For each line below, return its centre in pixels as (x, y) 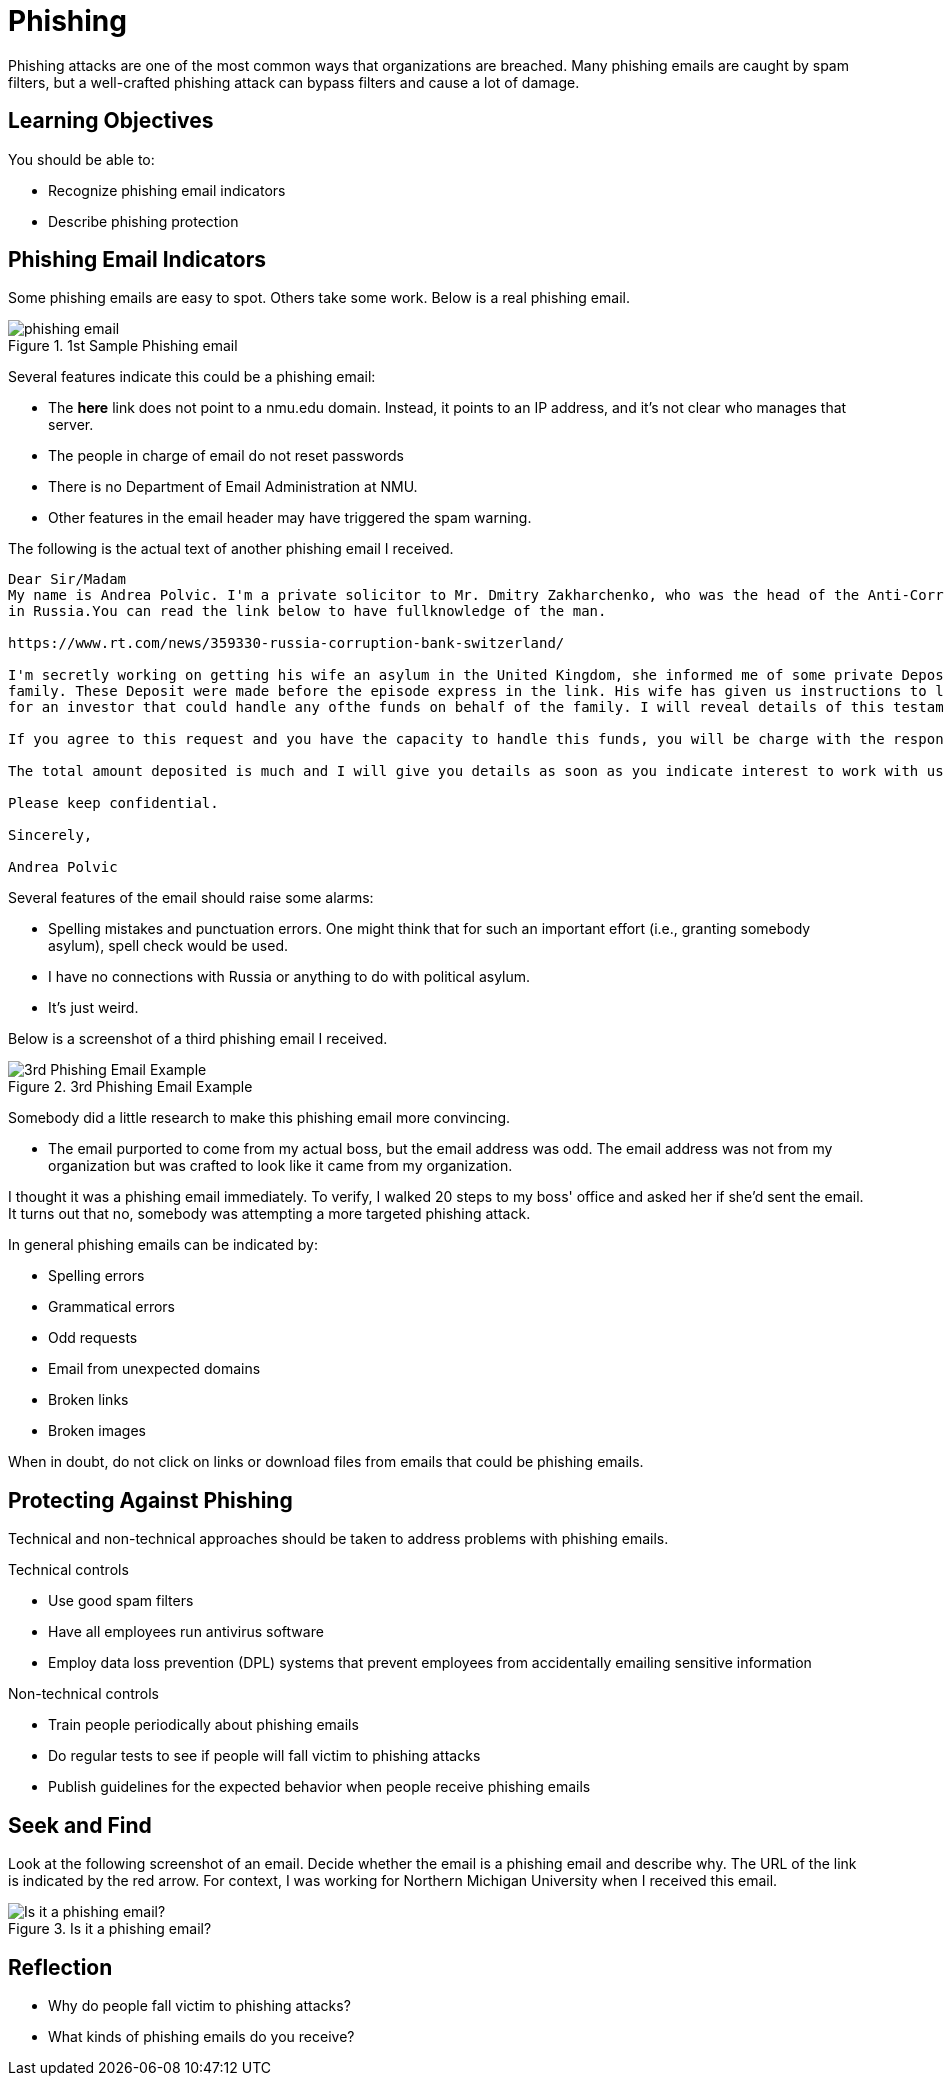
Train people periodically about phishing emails (203, 1725)
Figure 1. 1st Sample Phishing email (123, 346)
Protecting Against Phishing (150, 1500)
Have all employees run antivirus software (186, 1632)
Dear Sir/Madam (67, 579)
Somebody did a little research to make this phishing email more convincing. (259, 1118)
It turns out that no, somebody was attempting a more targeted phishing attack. (269, 1214)
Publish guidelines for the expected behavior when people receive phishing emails (319, 1787)
